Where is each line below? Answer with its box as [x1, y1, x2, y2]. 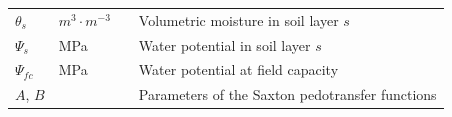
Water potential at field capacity [138, 59, 339, 80]
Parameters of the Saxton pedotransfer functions [138, 84, 437, 105]
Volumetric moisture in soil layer [138, 9, 339, 30]
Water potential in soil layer [138, 34, 311, 55]
